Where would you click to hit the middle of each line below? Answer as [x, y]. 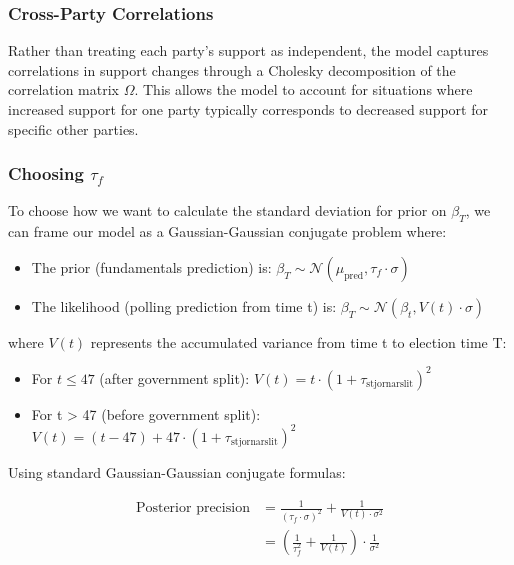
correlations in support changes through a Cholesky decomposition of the [232, 69]
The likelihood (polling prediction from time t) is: [184, 305]
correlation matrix [63, 89]
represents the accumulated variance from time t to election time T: [298, 341]
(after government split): [174, 377]
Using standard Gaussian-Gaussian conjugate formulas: [177, 471]
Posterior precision [192, 508]
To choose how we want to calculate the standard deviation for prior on [227, 210]
